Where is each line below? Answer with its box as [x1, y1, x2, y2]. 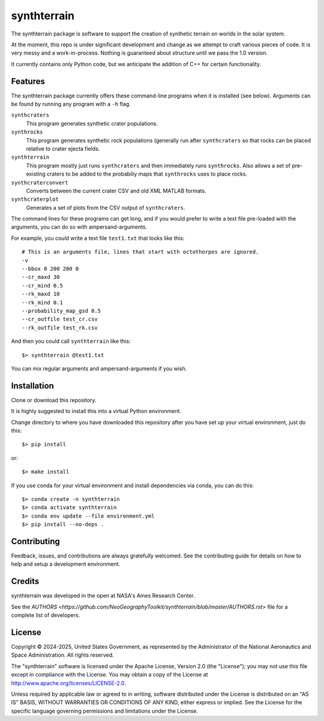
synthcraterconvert [11, 179, 68, 186]
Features [11, 76, 45, 87]
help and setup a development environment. [11, 560, 120, 568]
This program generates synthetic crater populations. [26, 120, 158, 127]
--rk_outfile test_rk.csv [22, 324, 98, 331]
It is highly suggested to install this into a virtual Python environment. [11, 408, 182, 415]
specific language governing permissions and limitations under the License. [11, 707, 198, 714]
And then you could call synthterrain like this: [11, 337, 131, 345]
